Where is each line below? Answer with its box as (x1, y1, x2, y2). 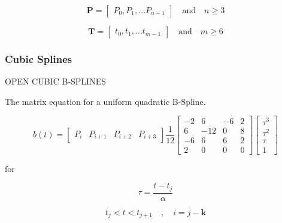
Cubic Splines (5, 51, 72, 66)
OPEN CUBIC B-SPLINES (5, 75, 106, 88)
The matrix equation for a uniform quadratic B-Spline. (5, 95, 206, 107)
